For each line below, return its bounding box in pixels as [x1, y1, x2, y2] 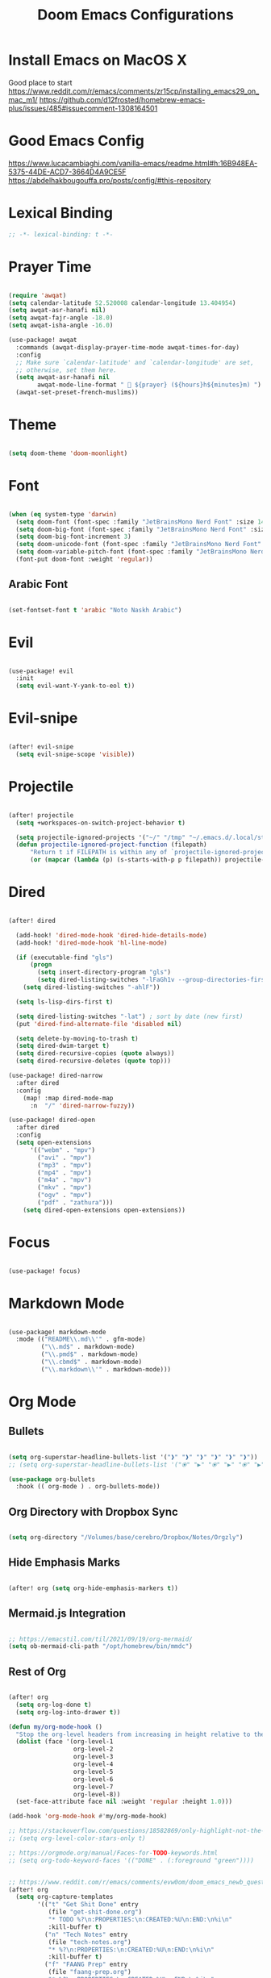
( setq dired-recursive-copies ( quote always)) [15, 1050, 175, 1058]
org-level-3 [73, 1753, 114, 1761]
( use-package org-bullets [8, 1475, 95, 1483]
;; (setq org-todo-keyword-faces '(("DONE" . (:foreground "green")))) [8, 1856, 254, 1864]
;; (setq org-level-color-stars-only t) [8, 1834, 147, 1842]
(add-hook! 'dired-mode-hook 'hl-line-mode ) [15, 938, 168, 947]
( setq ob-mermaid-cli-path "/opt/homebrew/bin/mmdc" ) [8, 1642, 194, 1650]
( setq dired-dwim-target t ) [15, 1042, 110, 1050]
